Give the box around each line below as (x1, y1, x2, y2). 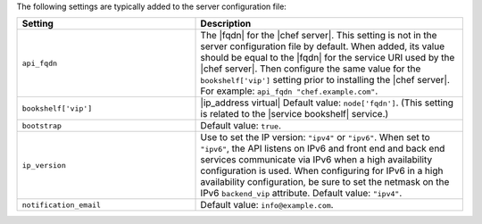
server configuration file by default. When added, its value (200, 40, 445, 53)
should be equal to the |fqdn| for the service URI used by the (200, 52, 455, 64)
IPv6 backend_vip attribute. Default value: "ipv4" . (200, 187, 403, 200)
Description (200, 18, 252, 30)
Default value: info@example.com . (200, 199, 334, 212)
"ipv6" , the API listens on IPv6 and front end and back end (200, 143, 445, 155)
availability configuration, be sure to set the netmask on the (200, 176, 450, 188)
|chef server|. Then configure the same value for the (200, 62, 421, 75)
